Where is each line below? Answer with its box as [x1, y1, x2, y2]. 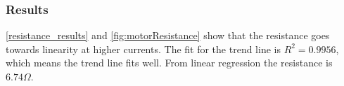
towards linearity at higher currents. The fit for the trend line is [6, 41, 281, 56]
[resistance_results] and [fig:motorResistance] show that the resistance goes [6, 28, 330, 43]
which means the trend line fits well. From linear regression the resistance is [6, 55, 333, 70]
